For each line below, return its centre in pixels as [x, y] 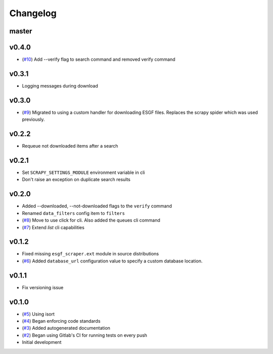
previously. [33, 119]
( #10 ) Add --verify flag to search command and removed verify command [99, 59]
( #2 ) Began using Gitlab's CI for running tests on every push [85, 335]
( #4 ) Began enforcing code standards [61, 321]
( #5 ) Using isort [38, 314]
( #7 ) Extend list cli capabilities [53, 227]
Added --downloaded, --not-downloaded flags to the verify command [97, 206]
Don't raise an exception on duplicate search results [76, 180]
